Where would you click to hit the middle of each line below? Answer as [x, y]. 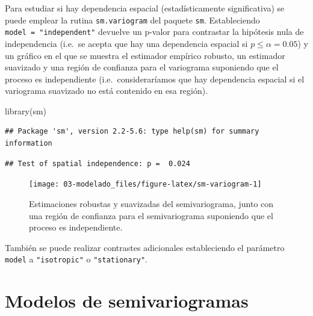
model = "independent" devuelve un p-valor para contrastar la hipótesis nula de [154, 32]
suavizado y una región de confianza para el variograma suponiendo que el [142, 67]
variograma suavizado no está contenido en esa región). [107, 91]
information [29, 144]
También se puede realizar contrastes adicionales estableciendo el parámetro [145, 247]
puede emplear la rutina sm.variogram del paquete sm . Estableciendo [132, 20]
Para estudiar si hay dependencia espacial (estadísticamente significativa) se [145, 8]
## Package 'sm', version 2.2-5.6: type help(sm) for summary [132, 132]
